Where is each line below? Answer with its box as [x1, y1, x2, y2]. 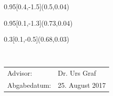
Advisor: [7, 68, 32, 78]
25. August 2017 [58, 80, 106, 90]
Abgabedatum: [7, 80, 51, 90]
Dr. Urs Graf [58, 68, 96, 78]
